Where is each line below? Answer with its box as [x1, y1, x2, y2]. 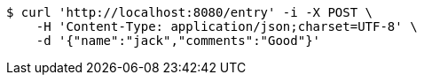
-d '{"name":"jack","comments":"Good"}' [35, 34, 321, 48]
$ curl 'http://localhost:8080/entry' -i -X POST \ [6, 5, 373, 19]
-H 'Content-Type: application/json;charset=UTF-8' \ [35, 19, 418, 34]
